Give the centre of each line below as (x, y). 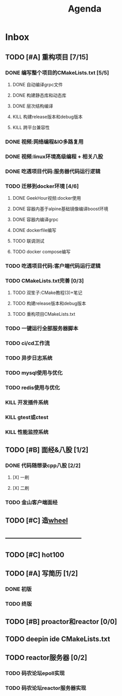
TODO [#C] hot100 (35, 555)
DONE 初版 (18, 589)
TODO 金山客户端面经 (32, 502)
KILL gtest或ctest (27, 417)
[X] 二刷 (21, 488)
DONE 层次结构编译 (33, 106)
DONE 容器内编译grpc (36, 219)
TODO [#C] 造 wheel (37, 520)
